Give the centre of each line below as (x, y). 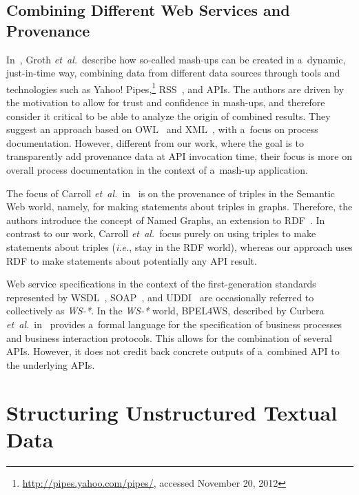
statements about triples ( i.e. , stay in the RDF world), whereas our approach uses (179, 246)
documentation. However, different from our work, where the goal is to (155, 142)
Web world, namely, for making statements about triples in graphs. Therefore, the (179, 206)
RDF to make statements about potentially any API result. (132, 260)
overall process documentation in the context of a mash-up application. (157, 170)
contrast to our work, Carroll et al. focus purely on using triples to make (161, 233)
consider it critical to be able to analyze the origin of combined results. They (168, 115)
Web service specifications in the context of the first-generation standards (161, 284)
